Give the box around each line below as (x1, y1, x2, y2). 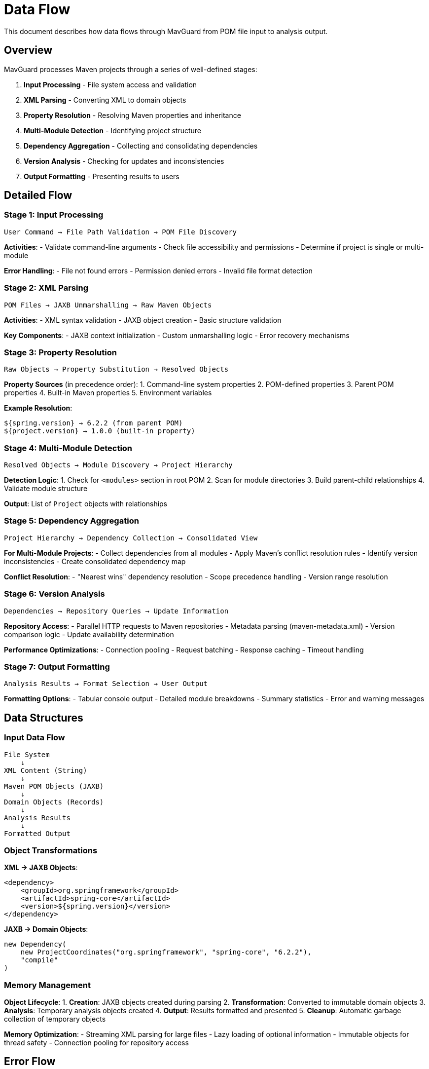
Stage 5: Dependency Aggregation (4, 516, 139, 526)
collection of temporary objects (4, 1015, 106, 1024)
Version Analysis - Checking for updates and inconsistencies (24, 156, 224, 165)
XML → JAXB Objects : (4, 863, 78, 872)
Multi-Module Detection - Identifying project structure (24, 126, 202, 135)
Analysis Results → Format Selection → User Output (4, 680, 208, 688)
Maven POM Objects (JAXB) (4, 782, 104, 790)
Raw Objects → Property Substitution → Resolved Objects (4, 365, 229, 374)
